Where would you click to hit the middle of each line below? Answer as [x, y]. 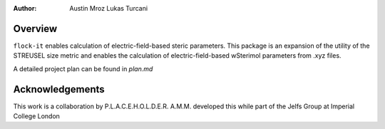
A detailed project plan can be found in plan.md [83, 68]
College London [37, 116]
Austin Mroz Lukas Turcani [109, 8]
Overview [35, 29]
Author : [25, 8]
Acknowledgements [59, 89]
